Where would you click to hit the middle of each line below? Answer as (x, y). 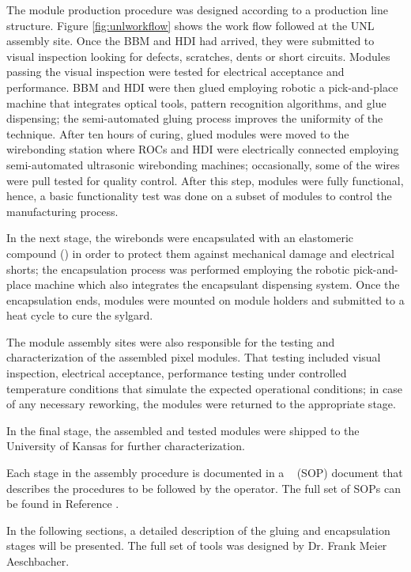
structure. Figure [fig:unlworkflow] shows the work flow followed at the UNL (190, 25)
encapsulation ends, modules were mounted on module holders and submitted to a (205, 299)
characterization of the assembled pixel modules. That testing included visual (194, 357)
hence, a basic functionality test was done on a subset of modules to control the (199, 196)
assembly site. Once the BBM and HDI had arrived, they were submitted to (190, 41)
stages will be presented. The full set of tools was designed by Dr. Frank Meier (197, 545)
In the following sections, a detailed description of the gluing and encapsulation (198, 530)
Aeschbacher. (38, 561)
